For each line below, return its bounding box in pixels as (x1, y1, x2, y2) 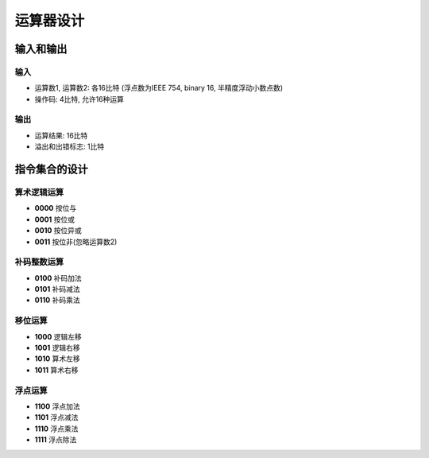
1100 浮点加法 (34, 402, 80, 411)
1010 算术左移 (34, 354, 80, 363)
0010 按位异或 (34, 226, 83, 235)
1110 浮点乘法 (34, 424, 79, 433)
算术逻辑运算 (14, 187, 64, 198)
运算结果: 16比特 (34, 130, 88, 140)
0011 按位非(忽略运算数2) (34, 237, 118, 246)
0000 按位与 (34, 204, 77, 213)
